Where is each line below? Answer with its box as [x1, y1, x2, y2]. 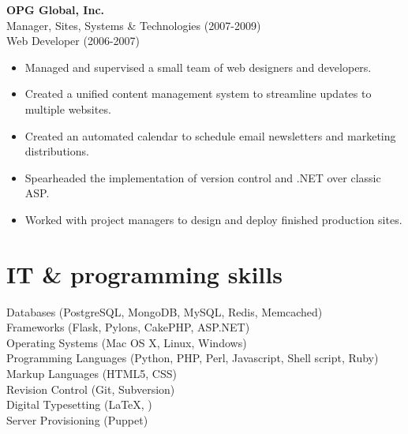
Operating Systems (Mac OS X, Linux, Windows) [6, 334, 247, 350]
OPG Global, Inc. [6, 2, 105, 17]
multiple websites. [24, 100, 111, 117]
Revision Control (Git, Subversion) [6, 380, 175, 397]
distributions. [24, 143, 89, 159]
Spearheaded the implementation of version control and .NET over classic [24, 169, 381, 185]
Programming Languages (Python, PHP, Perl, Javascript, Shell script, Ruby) [6, 350, 379, 366]
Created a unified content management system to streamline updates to [24, 85, 372, 102]
